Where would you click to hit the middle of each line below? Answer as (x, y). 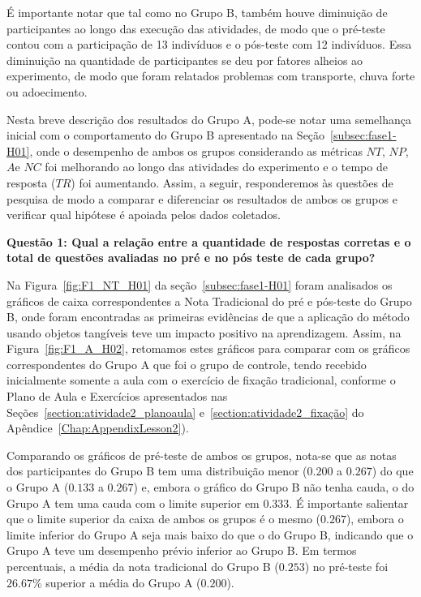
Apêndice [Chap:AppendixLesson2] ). (98, 428)
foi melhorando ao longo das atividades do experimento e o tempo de (216, 167)
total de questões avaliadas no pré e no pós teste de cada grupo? (191, 258)
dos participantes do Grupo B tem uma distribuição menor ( (157, 471)
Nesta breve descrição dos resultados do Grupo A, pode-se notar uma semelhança (209, 119)
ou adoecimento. (47, 91)
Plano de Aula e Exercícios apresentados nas (117, 396)
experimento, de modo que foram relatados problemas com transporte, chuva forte (211, 76)
